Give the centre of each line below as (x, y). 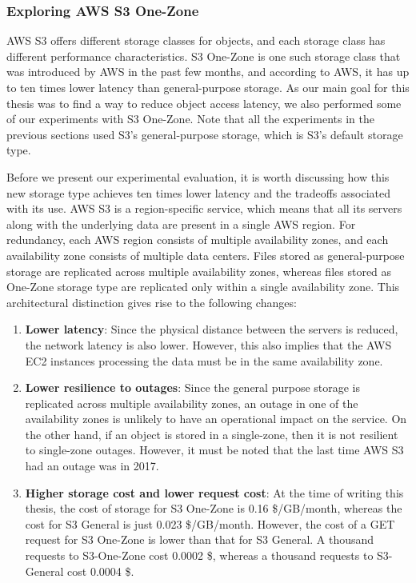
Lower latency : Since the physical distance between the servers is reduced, (212, 329)
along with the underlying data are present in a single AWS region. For (181, 224)
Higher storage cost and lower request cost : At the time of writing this (214, 492)
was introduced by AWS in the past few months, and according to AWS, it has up (208, 72)
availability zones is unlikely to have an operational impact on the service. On (216, 419)
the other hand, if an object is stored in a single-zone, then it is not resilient (212, 434)
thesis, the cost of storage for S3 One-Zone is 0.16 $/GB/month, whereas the (214, 508)
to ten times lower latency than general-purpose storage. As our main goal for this (208, 87)
